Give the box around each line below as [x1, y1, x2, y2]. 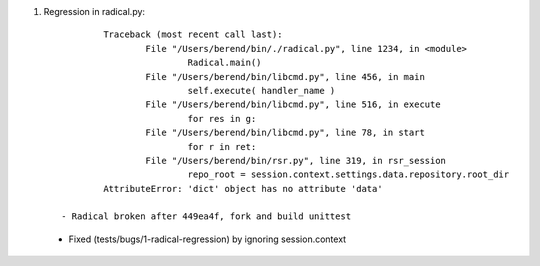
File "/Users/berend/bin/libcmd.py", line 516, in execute [145, 99, 441, 110]
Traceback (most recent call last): [103, 29, 284, 40]
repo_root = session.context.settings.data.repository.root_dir [187, 169, 510, 180]
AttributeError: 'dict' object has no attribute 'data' [103, 183, 384, 194]
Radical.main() [187, 57, 262, 69]
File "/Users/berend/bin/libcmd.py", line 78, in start [145, 127, 425, 139]
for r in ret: [187, 141, 257, 152]
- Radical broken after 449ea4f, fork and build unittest [61, 211, 352, 222]
